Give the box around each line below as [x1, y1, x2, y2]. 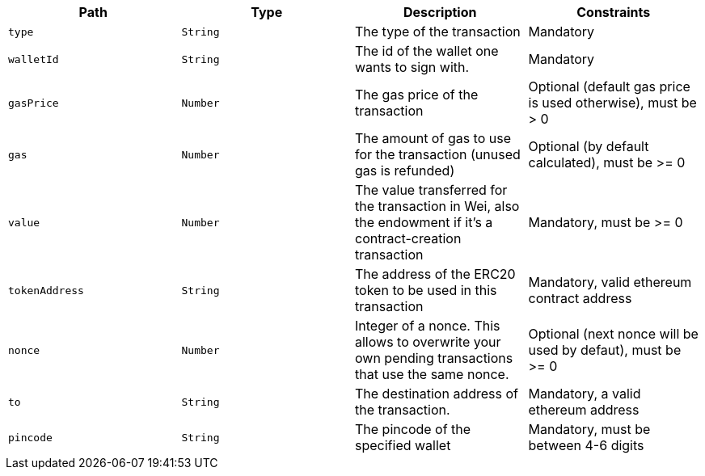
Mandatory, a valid [528, 385, 641, 402]
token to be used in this [355, 282, 497, 298]
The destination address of [355, 385, 518, 402]
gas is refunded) [355, 162, 455, 179]
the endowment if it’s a [355, 214, 493, 230]
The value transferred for [355, 182, 508, 198]
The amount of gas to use [355, 130, 512, 146]
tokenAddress [8, 284, 84, 297]
